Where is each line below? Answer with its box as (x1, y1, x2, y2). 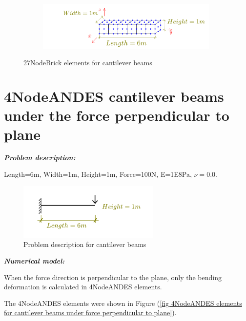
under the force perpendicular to (4, 105, 229, 125)
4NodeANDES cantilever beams (4, 86, 224, 106)
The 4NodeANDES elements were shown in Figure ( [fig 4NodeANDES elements (4, 298, 242, 308)
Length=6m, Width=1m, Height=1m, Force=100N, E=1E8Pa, (4, 169, 192, 179)
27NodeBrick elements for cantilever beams (23, 57, 152, 68)
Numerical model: (4, 255, 65, 265)
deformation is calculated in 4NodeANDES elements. (4, 282, 162, 292)
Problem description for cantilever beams (23, 239, 146, 249)
